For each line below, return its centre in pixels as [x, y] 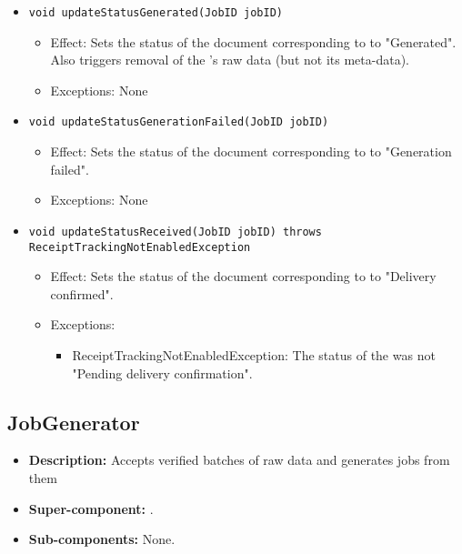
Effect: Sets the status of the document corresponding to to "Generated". [253, 41]
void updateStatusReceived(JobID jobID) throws [175, 232]
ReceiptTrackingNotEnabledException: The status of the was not [254, 354]
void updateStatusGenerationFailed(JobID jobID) [179, 122]
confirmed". [82, 293]
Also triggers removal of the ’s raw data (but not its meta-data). [230, 60]
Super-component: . [91, 508]
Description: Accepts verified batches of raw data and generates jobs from [239, 460]
